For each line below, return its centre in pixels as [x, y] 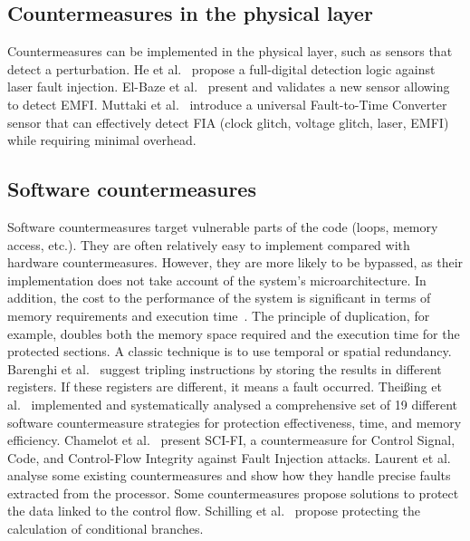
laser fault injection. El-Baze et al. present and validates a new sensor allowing [229, 87]
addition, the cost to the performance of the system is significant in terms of [219, 298]
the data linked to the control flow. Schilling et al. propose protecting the [214, 511]
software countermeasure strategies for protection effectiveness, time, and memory [235, 422]
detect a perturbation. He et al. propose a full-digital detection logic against [221, 68]
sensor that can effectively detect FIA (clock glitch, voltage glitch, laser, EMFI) [228, 122]
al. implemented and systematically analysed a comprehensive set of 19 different [233, 404]
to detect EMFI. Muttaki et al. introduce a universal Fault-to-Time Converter [227, 104]
